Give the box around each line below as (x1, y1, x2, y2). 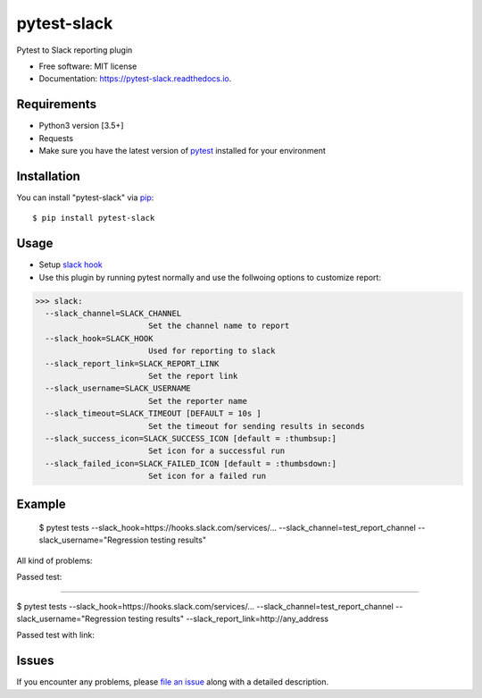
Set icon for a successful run (147, 446, 286, 456)
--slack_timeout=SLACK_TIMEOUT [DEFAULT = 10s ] (45, 408, 262, 419)
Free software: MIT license (38, 61, 137, 71)
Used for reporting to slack (147, 346, 276, 357)
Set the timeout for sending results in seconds (147, 421, 365, 431)
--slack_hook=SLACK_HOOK (45, 333, 154, 343)
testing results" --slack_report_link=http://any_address (128, 613, 329, 625)
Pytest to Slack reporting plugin (16, 45, 133, 55)
